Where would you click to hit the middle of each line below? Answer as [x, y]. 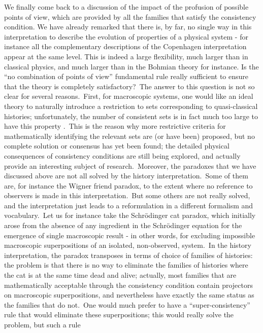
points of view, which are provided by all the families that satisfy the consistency [130, 16]
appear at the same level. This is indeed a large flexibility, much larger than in [126, 56]
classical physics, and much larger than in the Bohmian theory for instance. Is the [131, 66]
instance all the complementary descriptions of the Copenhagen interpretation [125, 46]
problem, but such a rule [42, 324]
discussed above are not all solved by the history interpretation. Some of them [126, 176]
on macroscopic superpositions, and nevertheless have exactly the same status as [129, 295]
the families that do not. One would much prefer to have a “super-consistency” [127, 304]
